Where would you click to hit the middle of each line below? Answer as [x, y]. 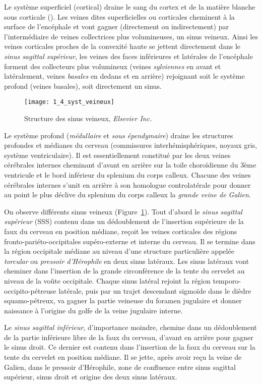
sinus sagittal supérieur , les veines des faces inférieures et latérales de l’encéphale [128, 56]
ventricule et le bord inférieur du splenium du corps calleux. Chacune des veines [127, 174]
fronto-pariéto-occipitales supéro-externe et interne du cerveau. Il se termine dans [130, 241]
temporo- [227, 280]
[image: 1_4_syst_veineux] [69, 102]
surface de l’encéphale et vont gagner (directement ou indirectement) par [116, 26]
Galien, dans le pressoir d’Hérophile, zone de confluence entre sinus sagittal [120, 367]
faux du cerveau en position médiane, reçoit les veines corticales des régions [121, 231]
